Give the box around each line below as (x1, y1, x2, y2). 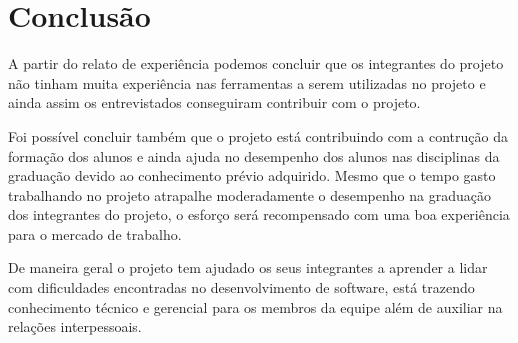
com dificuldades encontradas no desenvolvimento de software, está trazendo (8, 277, 475, 298)
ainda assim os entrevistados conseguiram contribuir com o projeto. (8, 92, 421, 113)
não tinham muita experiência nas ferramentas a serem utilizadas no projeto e (8, 72, 486, 93)
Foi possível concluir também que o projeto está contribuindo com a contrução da (8, 125, 508, 146)
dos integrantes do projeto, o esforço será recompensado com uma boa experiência (8, 204, 510, 225)
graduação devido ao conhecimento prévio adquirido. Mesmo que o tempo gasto (8, 165, 496, 186)
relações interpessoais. (8, 316, 142, 337)
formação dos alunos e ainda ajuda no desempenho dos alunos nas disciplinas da (8, 145, 500, 166)
